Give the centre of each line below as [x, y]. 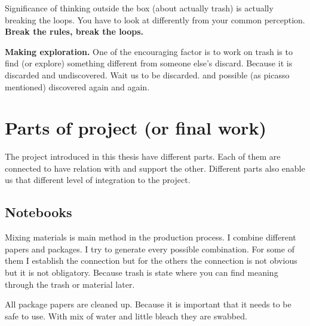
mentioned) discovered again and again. [77, 86]
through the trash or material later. [70, 284]
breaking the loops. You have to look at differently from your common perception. [155, 19]
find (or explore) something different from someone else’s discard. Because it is [149, 63]
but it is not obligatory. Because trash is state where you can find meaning [142, 272]
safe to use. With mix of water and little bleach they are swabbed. [126, 316]
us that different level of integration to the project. [98, 180]
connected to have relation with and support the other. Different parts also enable [155, 168]
